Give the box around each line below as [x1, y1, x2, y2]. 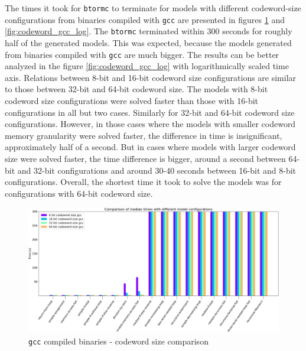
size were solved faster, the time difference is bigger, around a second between [5, 152, 286, 164]
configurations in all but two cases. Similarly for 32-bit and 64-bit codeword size [5, 106, 295, 118]
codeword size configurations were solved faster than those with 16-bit [5, 95, 259, 106]
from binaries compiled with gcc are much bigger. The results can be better [5, 48, 279, 60]
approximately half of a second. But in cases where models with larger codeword [5, 141, 296, 153]
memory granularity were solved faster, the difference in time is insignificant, [5, 129, 282, 141]
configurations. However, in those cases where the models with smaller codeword [5, 118, 296, 130]
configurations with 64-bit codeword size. [5, 187, 153, 199]
